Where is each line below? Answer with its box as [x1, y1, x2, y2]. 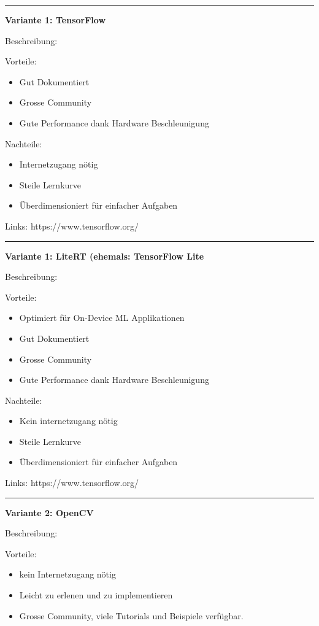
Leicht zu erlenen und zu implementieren [19, 589, 173, 601]
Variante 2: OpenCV [5, 506, 94, 519]
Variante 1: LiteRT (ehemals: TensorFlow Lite [5, 249, 204, 262]
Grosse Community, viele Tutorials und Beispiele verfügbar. [19, 609, 244, 622]
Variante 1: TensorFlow [5, 14, 106, 26]
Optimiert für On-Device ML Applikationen [19, 311, 185, 324]
